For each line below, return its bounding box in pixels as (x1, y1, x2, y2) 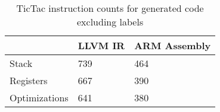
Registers (10, 73, 48, 87)
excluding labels (77, 15, 144, 28)
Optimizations (10, 91, 69, 104)
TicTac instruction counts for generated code (16, 1, 204, 15)
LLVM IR (78, 39, 125, 52)
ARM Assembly (134, 39, 211, 52)
